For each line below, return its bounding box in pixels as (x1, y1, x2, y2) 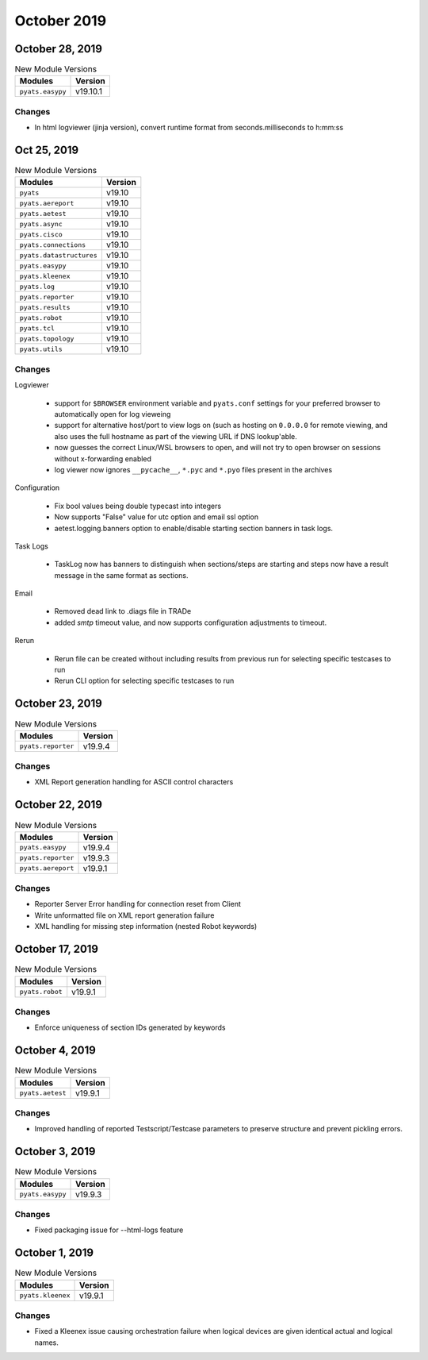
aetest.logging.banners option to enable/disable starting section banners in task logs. (54, 523, 333, 533)
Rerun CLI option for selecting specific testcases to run (54, 676, 235, 686)
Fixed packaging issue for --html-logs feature (34, 1225, 184, 1235)
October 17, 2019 (14, 942, 99, 956)
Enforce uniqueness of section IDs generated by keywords (34, 1023, 226, 1032)
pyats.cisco (19, 230, 63, 238)
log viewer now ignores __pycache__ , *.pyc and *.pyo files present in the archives (54, 464, 333, 474)
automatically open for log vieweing (54, 410, 171, 418)
